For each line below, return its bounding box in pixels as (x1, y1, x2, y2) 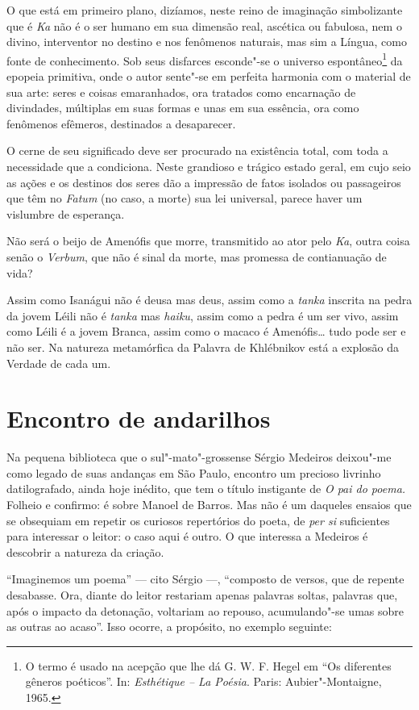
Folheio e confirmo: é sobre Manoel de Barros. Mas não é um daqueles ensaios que (6, 496, 412, 513)
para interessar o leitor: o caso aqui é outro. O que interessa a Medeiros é (6, 528, 368, 545)
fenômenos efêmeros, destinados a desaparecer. (6, 115, 236, 132)
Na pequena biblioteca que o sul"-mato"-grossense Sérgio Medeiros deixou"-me (6, 449, 392, 466)
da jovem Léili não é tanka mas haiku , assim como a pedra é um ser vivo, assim (6, 307, 399, 324)
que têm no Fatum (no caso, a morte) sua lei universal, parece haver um (6, 190, 363, 207)
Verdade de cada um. (6, 354, 111, 371)
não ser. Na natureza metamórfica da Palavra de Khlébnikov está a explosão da (6, 338, 400, 355)
